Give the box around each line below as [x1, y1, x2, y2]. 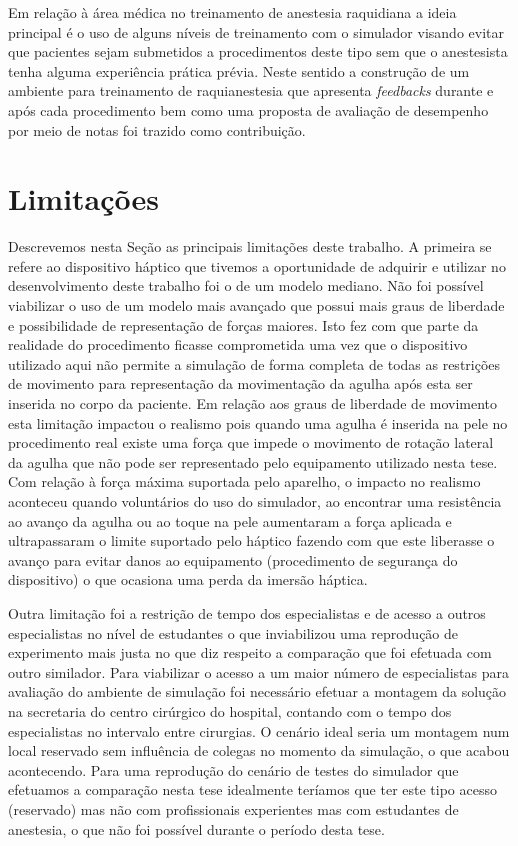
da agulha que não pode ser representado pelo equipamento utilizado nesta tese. [8, 451, 498, 472]
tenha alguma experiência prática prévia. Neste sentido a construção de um [8, 60, 470, 81]
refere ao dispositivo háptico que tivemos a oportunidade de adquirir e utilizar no [8, 255, 506, 276]
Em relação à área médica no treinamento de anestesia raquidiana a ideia [8, 2, 457, 22]
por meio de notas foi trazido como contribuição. [8, 119, 306, 140]
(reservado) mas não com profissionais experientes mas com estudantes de [8, 798, 459, 819]
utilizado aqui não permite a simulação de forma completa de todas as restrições [8, 353, 501, 374]
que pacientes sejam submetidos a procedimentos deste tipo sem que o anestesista [8, 41, 508, 62]
